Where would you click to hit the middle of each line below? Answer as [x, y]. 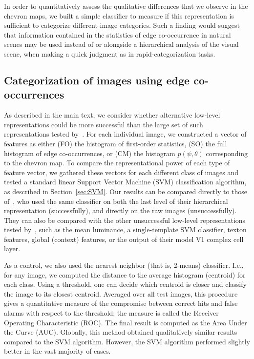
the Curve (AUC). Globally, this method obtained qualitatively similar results [121, 332]
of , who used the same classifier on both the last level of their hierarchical [116, 201]
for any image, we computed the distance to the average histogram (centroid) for [125, 274]
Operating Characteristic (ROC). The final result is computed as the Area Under [126, 322]
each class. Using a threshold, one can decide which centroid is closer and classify [125, 284]
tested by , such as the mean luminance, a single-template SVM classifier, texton [125, 229]
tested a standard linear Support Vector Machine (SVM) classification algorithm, [125, 182]
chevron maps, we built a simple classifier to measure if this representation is [119, 15]
